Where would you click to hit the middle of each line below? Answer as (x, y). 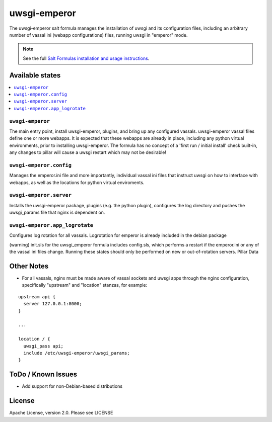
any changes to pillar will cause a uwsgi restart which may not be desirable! (88, 152)
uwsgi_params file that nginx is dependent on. (57, 213)
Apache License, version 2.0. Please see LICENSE (61, 413)
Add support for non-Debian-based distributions (72, 386)
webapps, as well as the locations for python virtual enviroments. (77, 182)
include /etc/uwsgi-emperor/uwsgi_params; (77, 353)
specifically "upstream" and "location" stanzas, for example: (85, 285)
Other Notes (29, 266)
